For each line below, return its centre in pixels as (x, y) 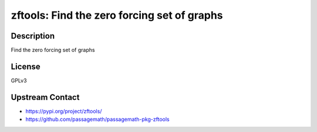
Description (33, 36)
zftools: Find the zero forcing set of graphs (117, 15)
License (26, 66)
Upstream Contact (45, 97)
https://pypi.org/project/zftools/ (64, 111)
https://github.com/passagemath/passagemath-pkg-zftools (97, 119)
